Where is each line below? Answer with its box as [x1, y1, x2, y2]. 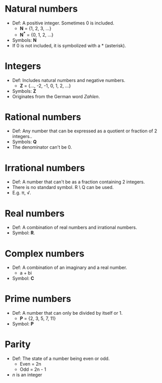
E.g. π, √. [12, 189, 32, 196]
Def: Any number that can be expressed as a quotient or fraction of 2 [12, 128, 157, 134]
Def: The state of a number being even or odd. [12, 355, 110, 362]
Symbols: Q [12, 139, 37, 145]
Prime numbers [5, 293, 71, 305]
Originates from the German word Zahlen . [12, 93, 100, 99]
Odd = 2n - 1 [19, 366, 46, 372]
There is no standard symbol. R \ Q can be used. [12, 184, 114, 190]
